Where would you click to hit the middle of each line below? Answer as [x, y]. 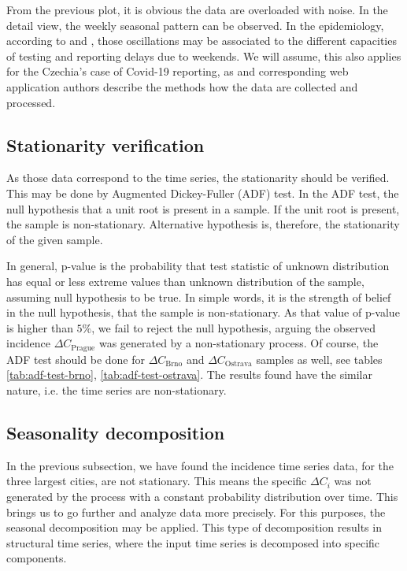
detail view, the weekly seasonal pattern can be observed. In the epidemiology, [195, 25]
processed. [31, 102]
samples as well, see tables [319, 359]
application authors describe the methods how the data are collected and [182, 86]
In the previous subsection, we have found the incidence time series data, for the [200, 465]
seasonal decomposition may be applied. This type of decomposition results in [194, 527]
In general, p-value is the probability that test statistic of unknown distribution [198, 266]
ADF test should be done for [76, 359]
